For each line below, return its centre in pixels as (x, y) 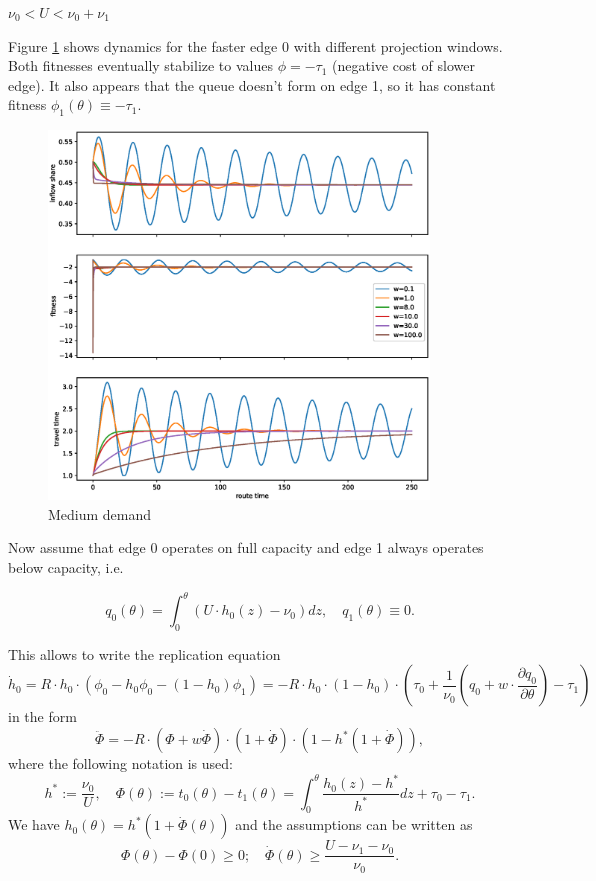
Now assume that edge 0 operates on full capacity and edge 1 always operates (246, 547)
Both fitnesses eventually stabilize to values (140, 65)
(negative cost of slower (403, 65)
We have (34, 824)
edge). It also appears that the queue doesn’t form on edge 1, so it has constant (252, 84)
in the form (42, 716)
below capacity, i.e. (66, 566)
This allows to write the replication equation (144, 653)
